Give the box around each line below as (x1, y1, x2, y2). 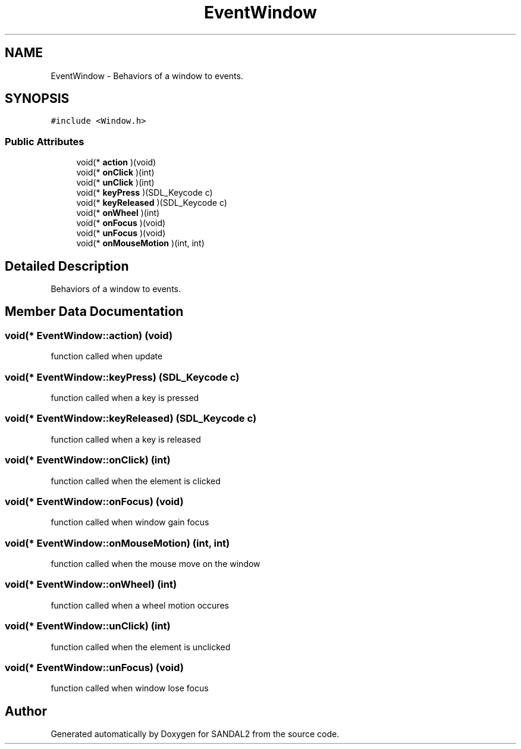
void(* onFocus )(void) (76, 218, 166, 228)
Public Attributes (5, 135, 84, 148)
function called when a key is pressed (51, 393, 199, 403)
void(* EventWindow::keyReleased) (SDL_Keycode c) (5, 412, 257, 425)
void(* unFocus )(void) (76, 228, 166, 239)
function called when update (51, 351, 163, 362)
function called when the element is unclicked (51, 641, 231, 652)
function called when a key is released (51, 434, 201, 444)
